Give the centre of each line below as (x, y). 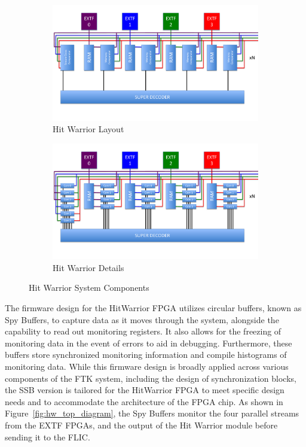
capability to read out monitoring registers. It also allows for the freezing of (143, 331)
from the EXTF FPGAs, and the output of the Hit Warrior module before (141, 425)
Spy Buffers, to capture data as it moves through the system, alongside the (142, 319)
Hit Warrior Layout (88, 129)
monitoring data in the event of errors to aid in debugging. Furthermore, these (149, 343)
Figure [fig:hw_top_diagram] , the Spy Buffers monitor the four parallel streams (152, 413)
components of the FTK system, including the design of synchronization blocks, (151, 378)
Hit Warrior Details (88, 267)
